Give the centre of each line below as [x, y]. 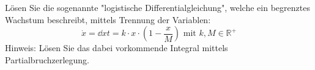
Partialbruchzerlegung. [47, 59]
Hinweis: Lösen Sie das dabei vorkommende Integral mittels [117, 48]
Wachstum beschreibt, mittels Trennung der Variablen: [108, 19]
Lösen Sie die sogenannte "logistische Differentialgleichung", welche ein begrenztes [157, 7]
